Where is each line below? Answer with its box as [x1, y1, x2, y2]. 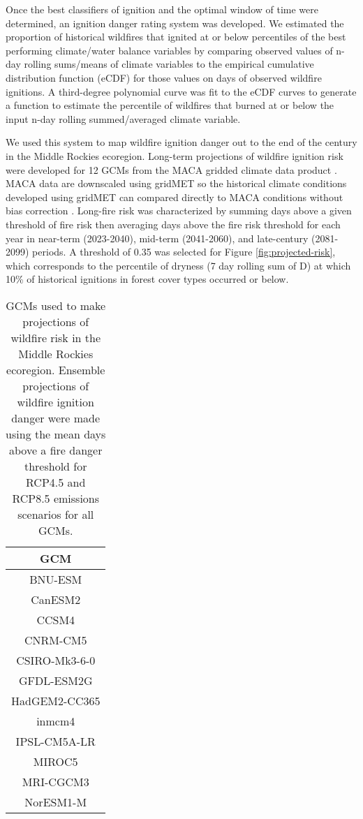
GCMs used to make [6, 297, 106, 313]
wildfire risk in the [10, 329, 101, 346]
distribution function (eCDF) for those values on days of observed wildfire [6, 70, 322, 84]
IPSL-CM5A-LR [15, 732, 96, 749]
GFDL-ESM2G [18, 672, 93, 688]
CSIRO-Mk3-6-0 [16, 651, 96, 668]
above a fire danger [9, 441, 103, 458]
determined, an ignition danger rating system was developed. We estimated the [6, 15, 344, 30]
